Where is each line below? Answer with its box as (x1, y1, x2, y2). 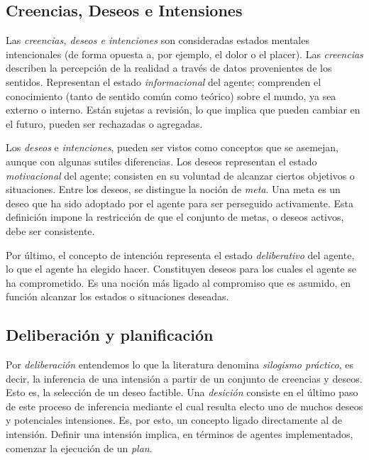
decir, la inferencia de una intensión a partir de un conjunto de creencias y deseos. (6, 371, 363, 385)
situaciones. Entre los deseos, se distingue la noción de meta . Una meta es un (6, 182, 341, 197)
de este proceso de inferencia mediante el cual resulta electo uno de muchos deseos (6, 398, 363, 413)
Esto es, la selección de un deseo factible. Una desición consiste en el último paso (6, 385, 358, 400)
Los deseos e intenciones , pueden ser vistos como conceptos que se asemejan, (6, 140, 338, 155)
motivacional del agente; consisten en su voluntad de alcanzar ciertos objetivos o (6, 168, 355, 182)
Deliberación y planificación (6, 324, 214, 346)
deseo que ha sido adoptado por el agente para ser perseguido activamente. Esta (6, 195, 353, 210)
